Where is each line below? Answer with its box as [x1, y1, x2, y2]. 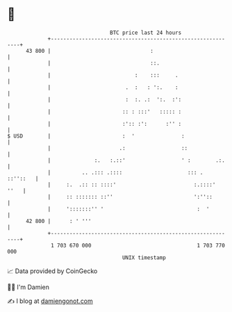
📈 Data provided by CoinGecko [7, 267, 98, 275]
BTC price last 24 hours [110, 29, 182, 36]
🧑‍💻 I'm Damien [7, 283, 50, 291]
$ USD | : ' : [7, 132, 185, 140]
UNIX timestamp [122, 254, 167, 261]
